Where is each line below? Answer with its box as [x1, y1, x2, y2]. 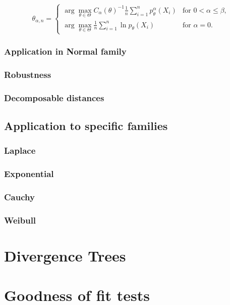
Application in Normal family [4, 45, 127, 57]
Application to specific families [4, 117, 168, 133]
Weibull [4, 213, 36, 226]
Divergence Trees [4, 245, 126, 266]
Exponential [4, 167, 54, 180]
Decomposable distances [4, 91, 104, 104]
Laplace [4, 144, 36, 157]
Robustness [4, 68, 51, 80]
